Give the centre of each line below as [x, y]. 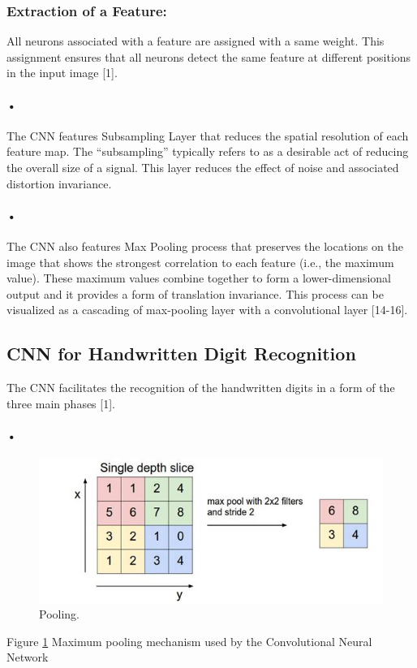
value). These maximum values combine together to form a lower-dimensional [199, 278]
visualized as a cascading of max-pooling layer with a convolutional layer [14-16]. [207, 310]
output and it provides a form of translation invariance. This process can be [195, 293]
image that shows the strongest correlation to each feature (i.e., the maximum [200, 262]
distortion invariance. [59, 183]
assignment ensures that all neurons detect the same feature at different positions [209, 56]
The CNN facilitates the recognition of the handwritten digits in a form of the [201, 388]
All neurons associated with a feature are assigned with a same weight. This [196, 41]
